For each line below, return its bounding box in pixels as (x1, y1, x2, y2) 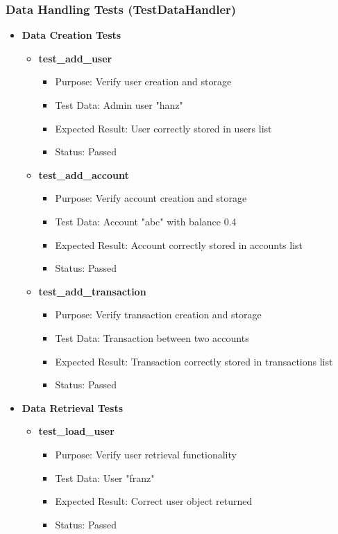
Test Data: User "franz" (55, 470, 155, 485)
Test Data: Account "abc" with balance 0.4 (55, 214, 237, 228)
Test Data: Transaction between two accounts (55, 330, 249, 345)
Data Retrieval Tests (22, 400, 124, 415)
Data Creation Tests (22, 28, 121, 42)
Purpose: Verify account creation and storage (55, 191, 247, 205)
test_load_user (38, 424, 115, 438)
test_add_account (38, 167, 129, 182)
